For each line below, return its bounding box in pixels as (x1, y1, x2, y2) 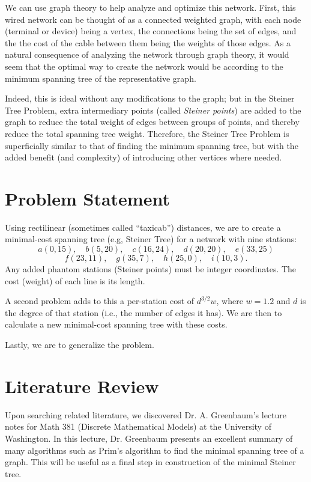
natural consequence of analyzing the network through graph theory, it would (5, 48, 289, 61)
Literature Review (5, 373, 159, 398)
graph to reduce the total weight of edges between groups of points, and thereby (5, 115, 300, 128)
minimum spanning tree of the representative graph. (5, 72, 196, 84)
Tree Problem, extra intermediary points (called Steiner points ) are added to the (5, 103, 301, 116)
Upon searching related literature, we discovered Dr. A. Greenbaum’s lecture (5, 408, 287, 421)
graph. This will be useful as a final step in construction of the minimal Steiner (5, 456, 296, 468)
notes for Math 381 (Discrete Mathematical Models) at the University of (5, 420, 271, 433)
